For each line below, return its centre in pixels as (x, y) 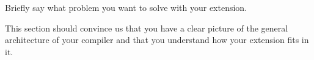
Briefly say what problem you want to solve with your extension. (126, 7)
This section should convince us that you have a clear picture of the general (147, 28)
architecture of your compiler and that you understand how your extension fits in (157, 40)
